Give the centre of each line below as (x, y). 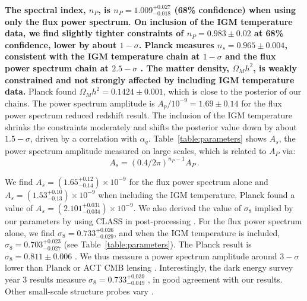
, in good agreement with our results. (215, 279)
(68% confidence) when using (235, 10)
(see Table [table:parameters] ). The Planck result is (158, 244)
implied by (274, 207)
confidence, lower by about (61, 44)
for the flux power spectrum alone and (199, 181)
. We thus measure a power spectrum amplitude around (176, 255)
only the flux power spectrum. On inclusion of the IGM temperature (149, 21)
